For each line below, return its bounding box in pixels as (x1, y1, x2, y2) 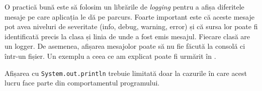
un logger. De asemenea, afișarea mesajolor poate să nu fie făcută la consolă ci (5, 41, 245, 51)
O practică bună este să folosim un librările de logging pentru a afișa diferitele (5, 2, 244, 12)
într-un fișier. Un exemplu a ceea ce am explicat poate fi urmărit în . (5, 50, 216, 61)
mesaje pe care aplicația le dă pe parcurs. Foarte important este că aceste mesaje (5, 11, 254, 22)
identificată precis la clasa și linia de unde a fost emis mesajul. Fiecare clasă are (5, 31, 250, 41)
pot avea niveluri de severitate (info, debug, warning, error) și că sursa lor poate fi (5, 21, 258, 32)
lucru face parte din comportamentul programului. (5, 77, 160, 88)
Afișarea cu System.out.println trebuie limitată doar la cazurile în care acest (5, 67, 247, 78)
